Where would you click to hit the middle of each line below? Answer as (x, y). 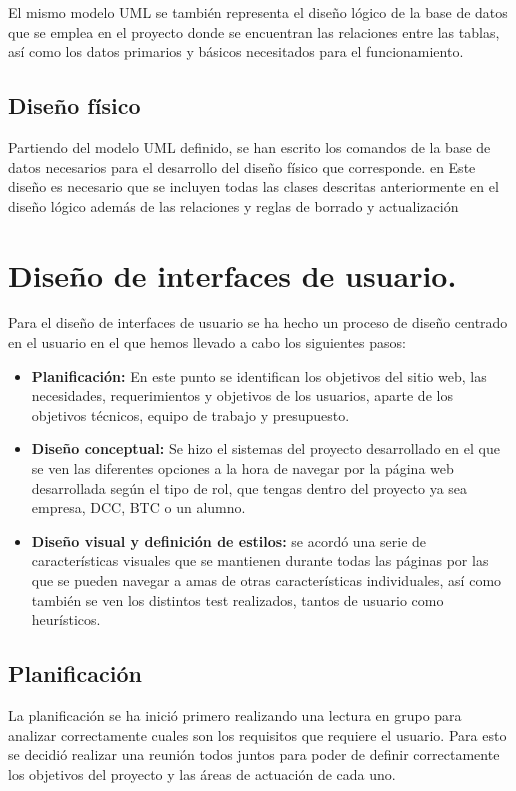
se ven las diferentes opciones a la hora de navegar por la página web (242, 468)
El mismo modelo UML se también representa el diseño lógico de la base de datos (258, 12)
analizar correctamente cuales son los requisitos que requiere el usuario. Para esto (257, 734)
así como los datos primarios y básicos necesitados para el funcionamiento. (236, 51)
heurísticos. (66, 619)
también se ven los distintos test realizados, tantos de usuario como (237, 599)
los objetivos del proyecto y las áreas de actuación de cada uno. (202, 773)
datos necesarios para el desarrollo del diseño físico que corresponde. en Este (242, 166)
